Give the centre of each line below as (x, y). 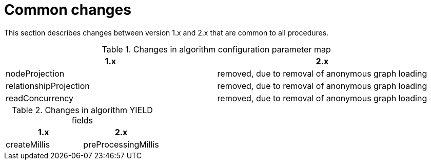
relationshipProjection (48, 86)
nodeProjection (35, 73)
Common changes (68, 10)
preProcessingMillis (121, 144)
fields (82, 120)
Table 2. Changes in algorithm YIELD (82, 110)
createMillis (28, 144)
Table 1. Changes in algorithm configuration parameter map (216, 49)
